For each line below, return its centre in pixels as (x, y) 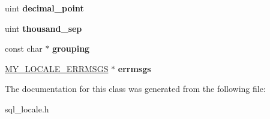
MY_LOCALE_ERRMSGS (57, 68)
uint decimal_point (44, 8)
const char (24, 48)
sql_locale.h (27, 108)
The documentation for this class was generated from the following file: (135, 89)
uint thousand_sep (43, 28)
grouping (71, 48)
